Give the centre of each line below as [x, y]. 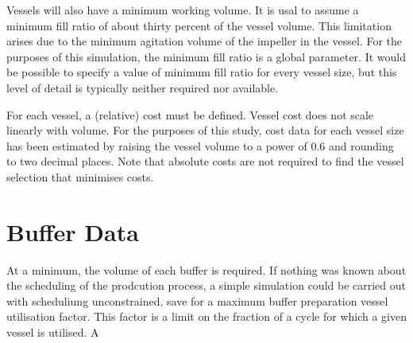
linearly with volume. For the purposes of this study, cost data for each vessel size [205, 130]
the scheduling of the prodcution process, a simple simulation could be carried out [206, 285]
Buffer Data [73, 231]
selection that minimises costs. [80, 176]
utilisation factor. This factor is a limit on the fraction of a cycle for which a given [206, 316]
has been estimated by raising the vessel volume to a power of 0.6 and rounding [200, 145]
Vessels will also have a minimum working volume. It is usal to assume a [183, 10]
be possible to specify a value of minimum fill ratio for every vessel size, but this [202, 72]
